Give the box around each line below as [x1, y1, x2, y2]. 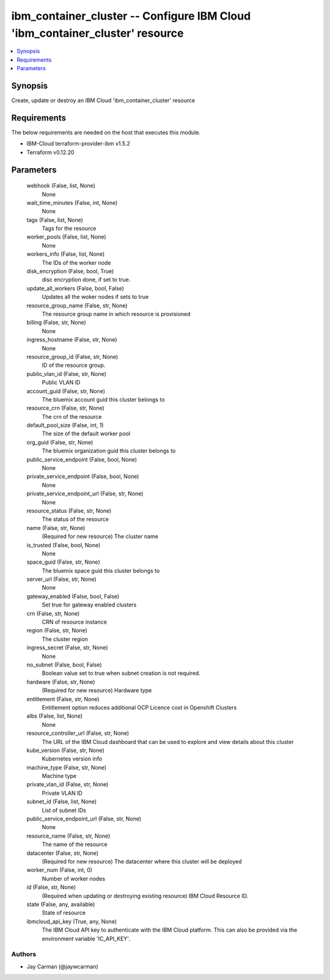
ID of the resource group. [42, 361, 106, 369]
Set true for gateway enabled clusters [42, 601, 137, 608]
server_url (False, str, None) [26, 575, 97, 583]
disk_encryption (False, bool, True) [26, 268, 114, 275]
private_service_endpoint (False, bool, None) [26, 473, 139, 480]
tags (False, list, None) [26, 216, 84, 223]
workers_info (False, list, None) [26, 251, 105, 258]
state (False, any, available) [26, 901, 95, 908]
